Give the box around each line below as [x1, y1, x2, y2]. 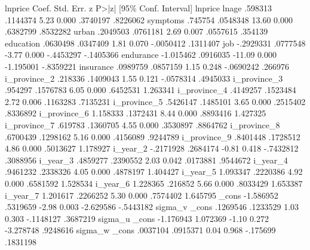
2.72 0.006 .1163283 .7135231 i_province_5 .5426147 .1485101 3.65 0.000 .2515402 [5, 95, 306, 107]
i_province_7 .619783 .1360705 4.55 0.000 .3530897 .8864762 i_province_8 [5, 118, 280, 131]
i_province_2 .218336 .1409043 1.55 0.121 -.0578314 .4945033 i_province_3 [5, 72, 283, 84]
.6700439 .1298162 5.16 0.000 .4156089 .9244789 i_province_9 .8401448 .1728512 [5, 130, 300, 143]
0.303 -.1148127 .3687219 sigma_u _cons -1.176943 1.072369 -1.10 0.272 [5, 212, 269, 224]
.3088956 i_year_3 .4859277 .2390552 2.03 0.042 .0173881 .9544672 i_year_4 [5, 153, 288, 166]
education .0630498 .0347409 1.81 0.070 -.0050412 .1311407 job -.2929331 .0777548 [5, 36, 306, 49]
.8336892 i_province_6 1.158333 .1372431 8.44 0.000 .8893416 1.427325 [5, 107, 266, 119]
